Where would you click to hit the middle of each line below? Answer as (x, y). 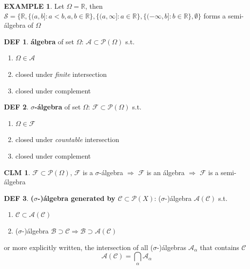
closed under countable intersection (67, 139)
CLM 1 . (17, 172)
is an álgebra (165, 172)
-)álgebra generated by (77, 198)
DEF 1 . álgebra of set (39, 41)
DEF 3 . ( (19, 198)
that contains (220, 247)
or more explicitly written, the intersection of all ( (78, 247)
